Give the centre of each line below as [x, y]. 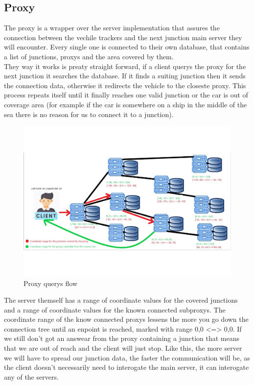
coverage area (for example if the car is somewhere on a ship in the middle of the [126, 104]
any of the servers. [31, 376]
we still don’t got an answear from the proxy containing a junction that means [122, 338]
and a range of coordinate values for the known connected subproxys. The [115, 309]
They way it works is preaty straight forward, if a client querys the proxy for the [125, 66]
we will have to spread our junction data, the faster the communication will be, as [127, 357]
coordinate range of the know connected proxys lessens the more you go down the [126, 319]
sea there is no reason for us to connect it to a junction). [89, 114]
